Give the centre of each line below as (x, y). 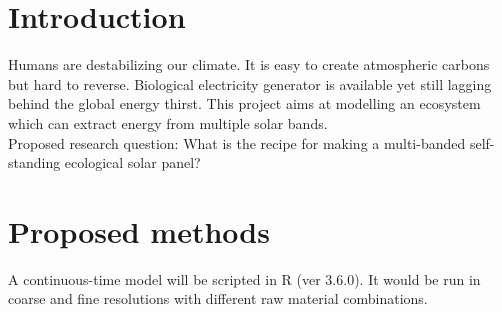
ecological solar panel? (132, 162)
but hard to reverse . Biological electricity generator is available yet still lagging (250, 83)
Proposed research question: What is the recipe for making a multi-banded (237, 142)
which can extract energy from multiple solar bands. (168, 122)
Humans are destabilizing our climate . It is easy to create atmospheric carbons (249, 64)
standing (34, 162)
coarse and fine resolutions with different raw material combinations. (218, 298)
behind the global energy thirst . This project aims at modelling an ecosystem (244, 103)
